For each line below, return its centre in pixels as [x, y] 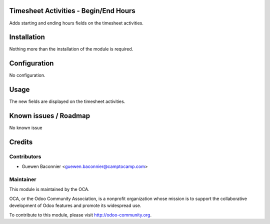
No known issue [26, 128]
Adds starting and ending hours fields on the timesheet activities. [76, 23]
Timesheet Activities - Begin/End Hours [72, 11]
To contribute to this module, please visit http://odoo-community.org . [80, 214]
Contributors [25, 156]
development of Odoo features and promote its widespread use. [75, 205]
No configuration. [27, 75]
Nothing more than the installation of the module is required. [71, 49]
